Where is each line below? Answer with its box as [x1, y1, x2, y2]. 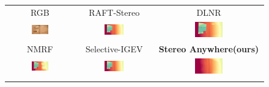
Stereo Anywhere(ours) [158, 42, 259, 55]
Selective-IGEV [85, 42, 143, 55]
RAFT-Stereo [89, 5, 140, 18]
